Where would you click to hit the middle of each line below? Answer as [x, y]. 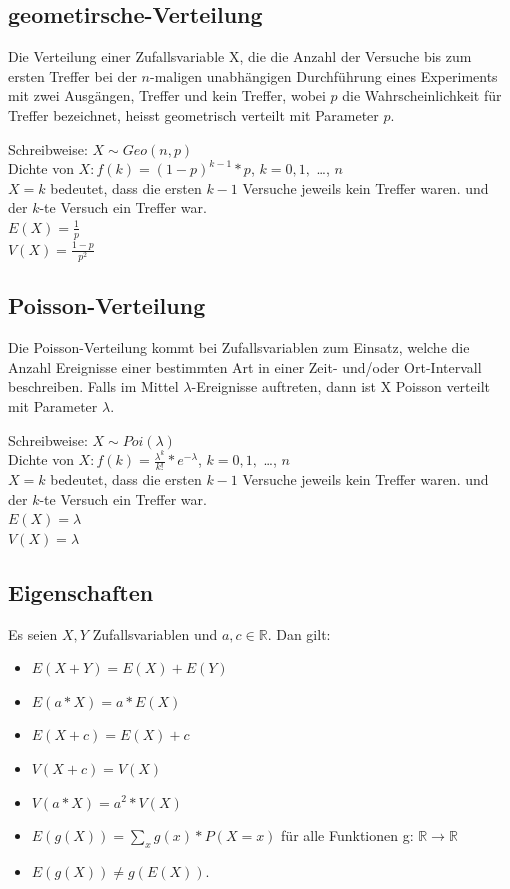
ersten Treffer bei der [72, 75]
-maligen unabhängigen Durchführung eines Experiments [324, 75]
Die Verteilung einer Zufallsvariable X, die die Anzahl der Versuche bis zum [240, 56]
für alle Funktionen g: [347, 835]
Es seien [33, 633]
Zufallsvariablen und [155, 633]
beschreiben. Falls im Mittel [93, 386]
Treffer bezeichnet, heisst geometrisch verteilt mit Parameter [193, 114]
